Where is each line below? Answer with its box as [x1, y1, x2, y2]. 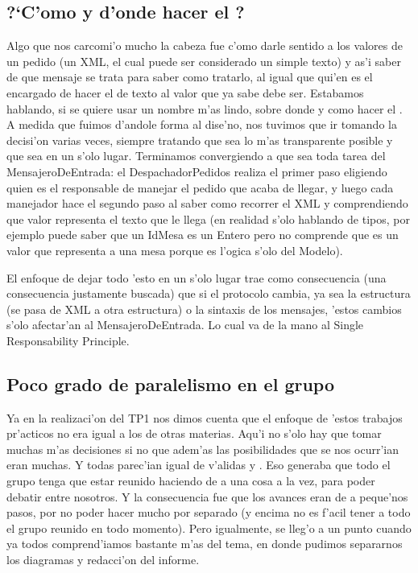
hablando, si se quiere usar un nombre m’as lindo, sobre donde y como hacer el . [6, 100, 403, 117]
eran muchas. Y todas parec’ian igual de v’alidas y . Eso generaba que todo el [6, 456, 391, 473]
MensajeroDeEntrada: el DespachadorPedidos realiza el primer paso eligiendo [6, 163, 387, 179]
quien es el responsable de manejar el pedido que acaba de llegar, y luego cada [6, 179, 394, 196]
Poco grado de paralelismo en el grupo [6, 371, 334, 396]
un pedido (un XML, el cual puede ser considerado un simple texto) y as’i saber [6, 52, 401, 69]
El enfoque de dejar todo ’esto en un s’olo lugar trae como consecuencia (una [6, 269, 387, 286]
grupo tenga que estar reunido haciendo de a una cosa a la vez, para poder [6, 472, 375, 489]
